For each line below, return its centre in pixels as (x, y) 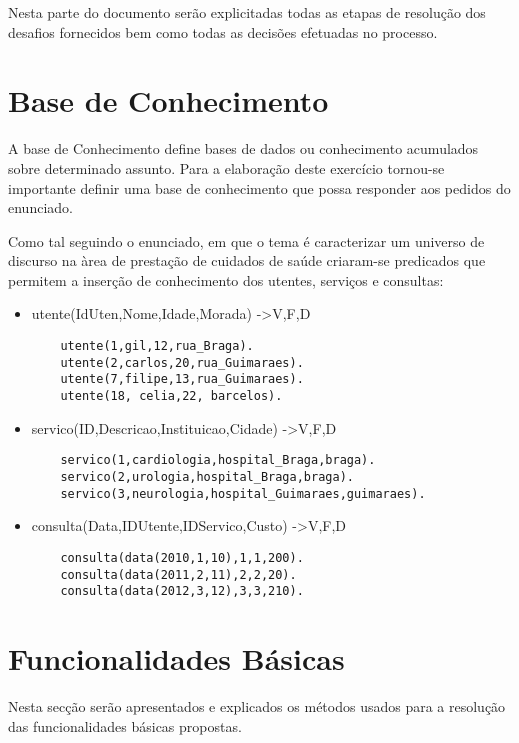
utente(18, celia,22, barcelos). (171, 396)
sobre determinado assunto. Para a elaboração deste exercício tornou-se (226, 167)
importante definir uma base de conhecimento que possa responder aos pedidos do (259, 187)
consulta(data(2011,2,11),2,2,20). (178, 574)
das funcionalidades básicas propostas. (125, 725)
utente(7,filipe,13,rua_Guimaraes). (182, 379)
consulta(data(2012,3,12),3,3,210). (182, 591)
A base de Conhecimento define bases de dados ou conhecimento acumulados (243, 148)
